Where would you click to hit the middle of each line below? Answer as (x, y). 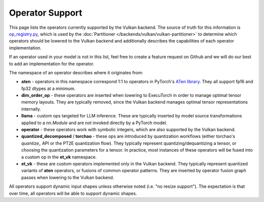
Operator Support (46, 13)
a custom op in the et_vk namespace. (59, 157)
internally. (31, 109)
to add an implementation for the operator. (52, 64)
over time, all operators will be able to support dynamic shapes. (73, 193)
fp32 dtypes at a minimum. (48, 89)
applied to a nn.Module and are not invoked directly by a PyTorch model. (94, 123)
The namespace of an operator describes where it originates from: (76, 72)
